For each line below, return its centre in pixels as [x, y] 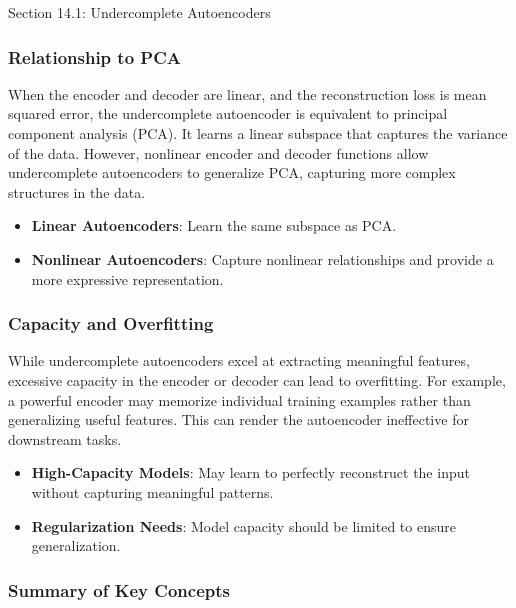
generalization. [76, 545]
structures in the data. [77, 191]
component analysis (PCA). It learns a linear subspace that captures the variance [258, 133]
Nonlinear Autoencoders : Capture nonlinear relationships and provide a [262, 258]
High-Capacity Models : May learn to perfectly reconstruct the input [250, 472]
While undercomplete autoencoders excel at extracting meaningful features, [239, 360]
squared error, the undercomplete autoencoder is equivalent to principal [228, 113]
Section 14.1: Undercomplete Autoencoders [139, 12]
